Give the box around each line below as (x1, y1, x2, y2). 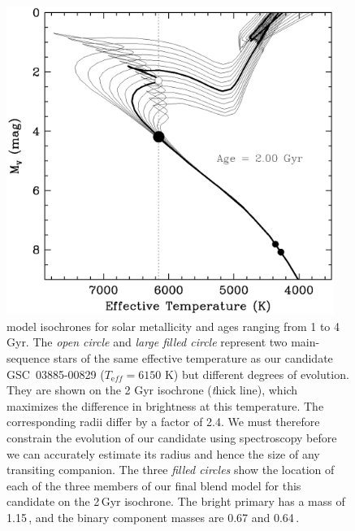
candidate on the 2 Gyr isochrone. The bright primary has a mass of (6, 493, 345, 510)
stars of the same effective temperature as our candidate (54, 349, 333, 366)
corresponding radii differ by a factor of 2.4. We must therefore (6, 413, 320, 430)
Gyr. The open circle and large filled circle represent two (6, 333, 288, 350)
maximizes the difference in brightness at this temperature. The (6, 397, 324, 414)
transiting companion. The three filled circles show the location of (6, 461, 335, 478)
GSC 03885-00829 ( (6, 365, 105, 382)
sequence (6, 349, 50, 366)
